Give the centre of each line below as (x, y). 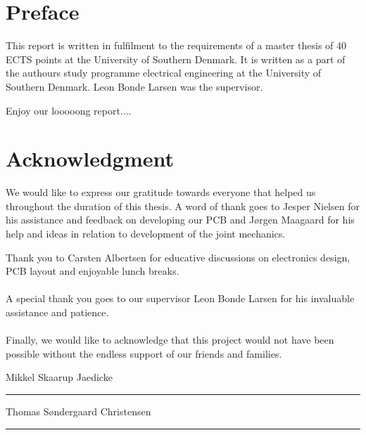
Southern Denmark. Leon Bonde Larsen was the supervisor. (134, 86)
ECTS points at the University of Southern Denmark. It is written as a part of (176, 59)
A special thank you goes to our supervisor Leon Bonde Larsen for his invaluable (180, 298)
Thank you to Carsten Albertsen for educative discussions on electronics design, (178, 257)
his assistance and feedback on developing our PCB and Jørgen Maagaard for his (180, 220)
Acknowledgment (90, 158)
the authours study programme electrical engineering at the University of (164, 73)
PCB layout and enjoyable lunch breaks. (93, 271)
